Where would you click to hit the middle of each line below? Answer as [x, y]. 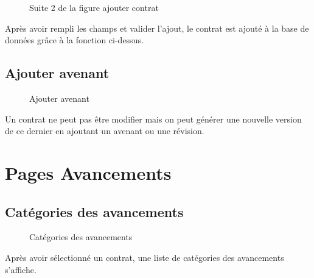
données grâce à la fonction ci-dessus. [74, 40]
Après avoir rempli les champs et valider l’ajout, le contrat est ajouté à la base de [157, 28]
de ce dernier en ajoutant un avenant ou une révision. [105, 131]
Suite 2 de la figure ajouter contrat [94, 7]
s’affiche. [21, 269]
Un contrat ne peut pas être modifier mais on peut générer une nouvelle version [153, 119]
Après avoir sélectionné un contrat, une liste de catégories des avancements [145, 257]
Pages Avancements [88, 172]
